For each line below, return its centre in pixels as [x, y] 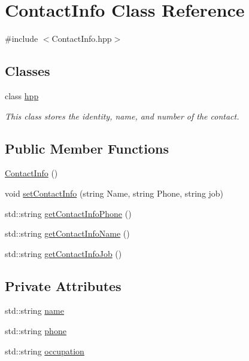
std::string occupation [45, 351]
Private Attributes [63, 285]
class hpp [22, 95]
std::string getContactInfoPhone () [68, 213]
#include [22, 39]
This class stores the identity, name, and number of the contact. [122, 116]
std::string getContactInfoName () [67, 233]
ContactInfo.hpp [82, 39]
